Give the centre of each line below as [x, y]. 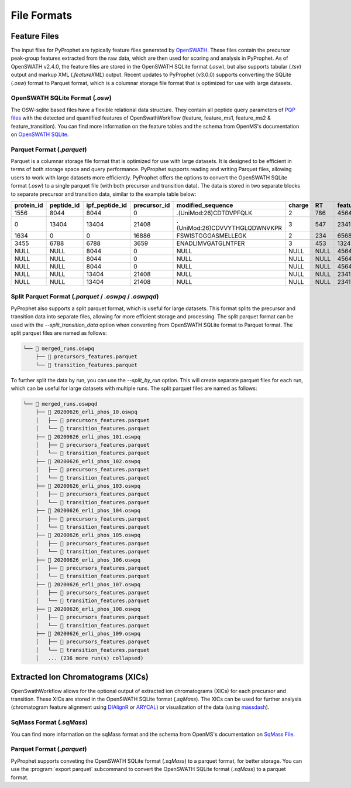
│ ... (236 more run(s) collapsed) [90, 658]
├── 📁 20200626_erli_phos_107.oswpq [88, 584]
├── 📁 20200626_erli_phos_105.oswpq [88, 535]
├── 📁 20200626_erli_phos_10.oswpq [86, 412]
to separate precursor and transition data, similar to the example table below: [104, 194]
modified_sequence [205, 205]
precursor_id [152, 205]
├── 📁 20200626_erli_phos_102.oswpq [88, 461]
